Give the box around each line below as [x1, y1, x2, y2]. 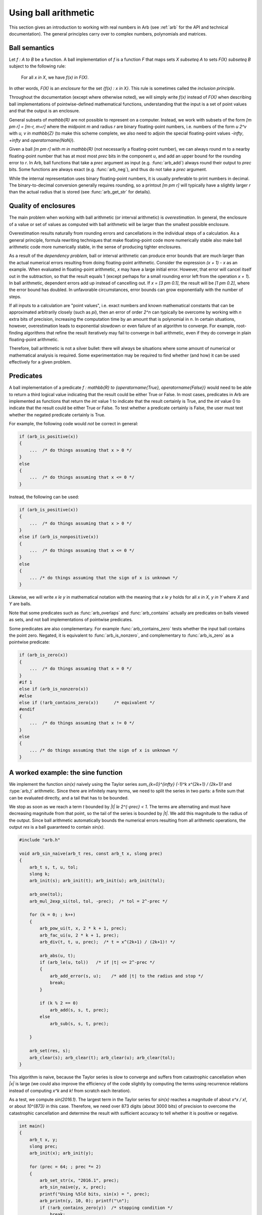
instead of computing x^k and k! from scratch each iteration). [9, 1088, 131, 1093]
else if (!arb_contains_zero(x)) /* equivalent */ [19, 700, 155, 706]
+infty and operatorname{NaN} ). [9, 137, 75, 143]
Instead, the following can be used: [9, 494, 80, 500]
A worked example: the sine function [9, 768, 123, 777]
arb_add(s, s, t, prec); [49, 1007, 109, 1013]
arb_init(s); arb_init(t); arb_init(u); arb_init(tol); [29, 878, 165, 884]
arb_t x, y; [29, 1137, 58, 1142]
